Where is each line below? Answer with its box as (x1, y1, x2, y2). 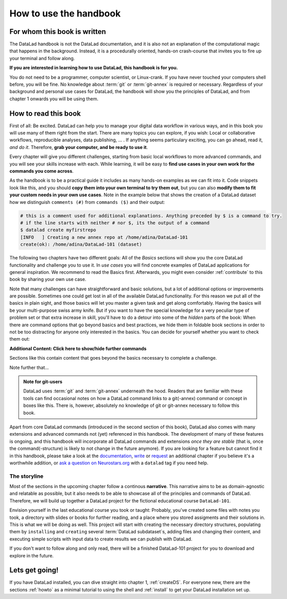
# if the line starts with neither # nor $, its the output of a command (20, 220, 210, 226)
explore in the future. (9, 552, 54, 558)
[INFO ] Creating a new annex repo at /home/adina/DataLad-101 (20, 234, 188, 240)
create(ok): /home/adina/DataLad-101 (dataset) (20, 241, 142, 248)
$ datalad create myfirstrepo (20, 227, 96, 233)
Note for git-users (23, 379, 63, 385)
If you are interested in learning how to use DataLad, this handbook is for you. (9, 65, 178, 71)
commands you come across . (9, 168, 74, 174)
